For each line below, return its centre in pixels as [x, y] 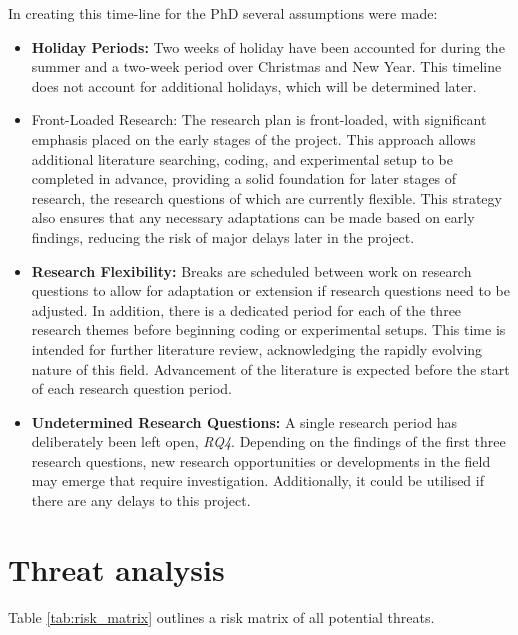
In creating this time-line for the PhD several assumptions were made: [223, 13]
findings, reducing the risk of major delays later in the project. [223, 236]
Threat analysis [116, 568]
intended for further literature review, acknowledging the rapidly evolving [257, 348]
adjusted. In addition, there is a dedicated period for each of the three [246, 309]
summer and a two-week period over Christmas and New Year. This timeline [266, 66]
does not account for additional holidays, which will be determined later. [254, 85]
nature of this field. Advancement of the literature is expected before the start [270, 368]
